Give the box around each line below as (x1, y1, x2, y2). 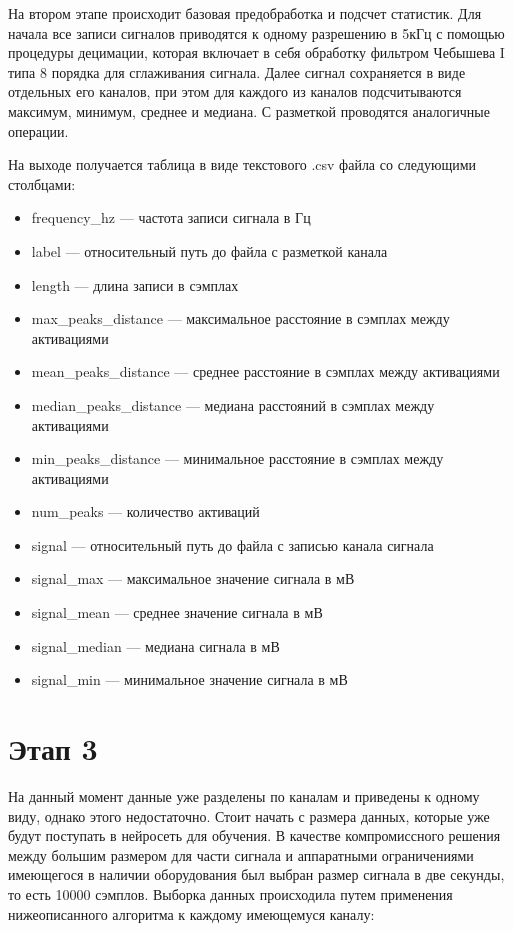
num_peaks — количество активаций (31, 501, 260, 522)
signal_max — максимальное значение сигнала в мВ (31, 568, 355, 589)
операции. (8, 120, 69, 141)
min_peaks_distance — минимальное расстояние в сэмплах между (31, 448, 444, 469)
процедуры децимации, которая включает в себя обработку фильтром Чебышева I (8, 42, 505, 63)
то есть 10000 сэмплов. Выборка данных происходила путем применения (8, 883, 453, 904)
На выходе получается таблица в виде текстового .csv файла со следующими (8, 154, 477, 175)
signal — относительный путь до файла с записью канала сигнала (31, 534, 434, 555)
